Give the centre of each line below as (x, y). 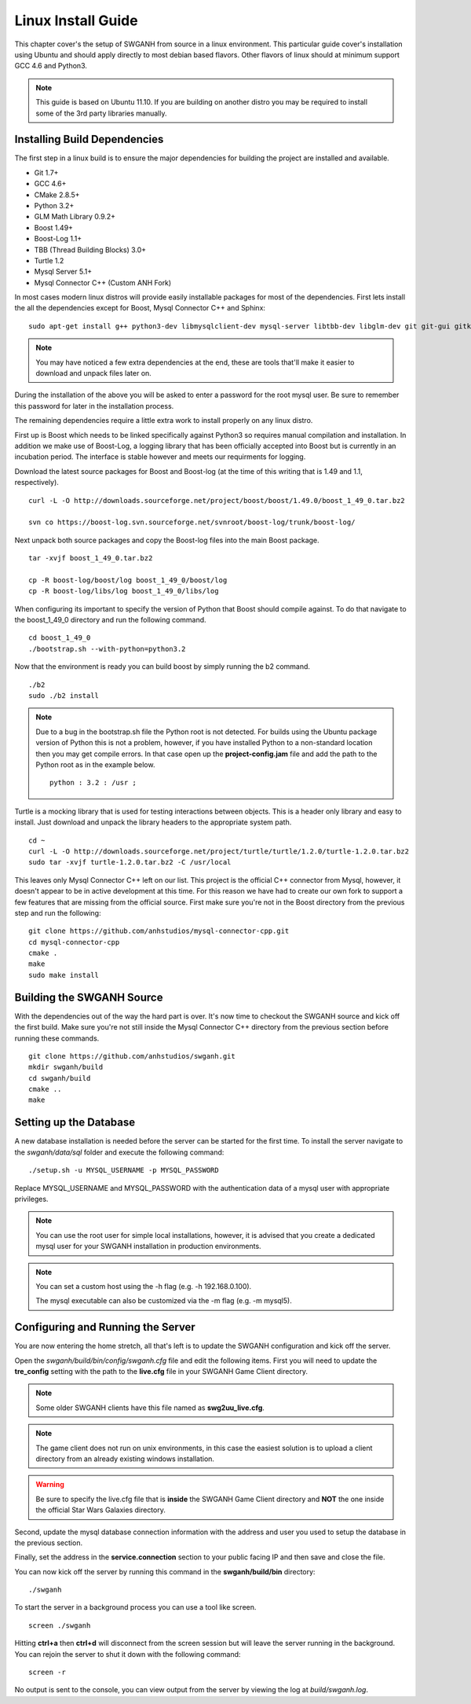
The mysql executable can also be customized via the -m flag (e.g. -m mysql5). (164, 1301)
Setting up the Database (75, 1123)
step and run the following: (58, 913)
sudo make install (64, 975)
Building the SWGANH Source (89, 997)
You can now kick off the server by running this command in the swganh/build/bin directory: (165, 1571)
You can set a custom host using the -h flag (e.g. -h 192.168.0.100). (144, 1286)
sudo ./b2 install (64, 696)
